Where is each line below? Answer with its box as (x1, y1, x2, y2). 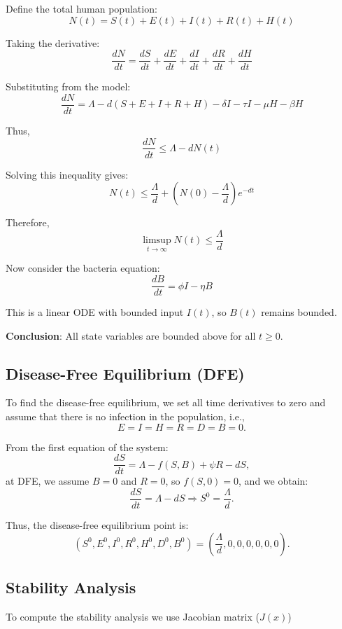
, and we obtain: (238, 474, 308, 488)
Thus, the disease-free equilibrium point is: (6, 517, 189, 532)
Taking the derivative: (6, 35, 100, 50)
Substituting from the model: (6, 79, 131, 94)
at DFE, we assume (6, 474, 90, 488)
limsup (143, 235, 171, 246)
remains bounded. (261, 305, 337, 319)
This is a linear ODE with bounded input (6, 305, 184, 319)
